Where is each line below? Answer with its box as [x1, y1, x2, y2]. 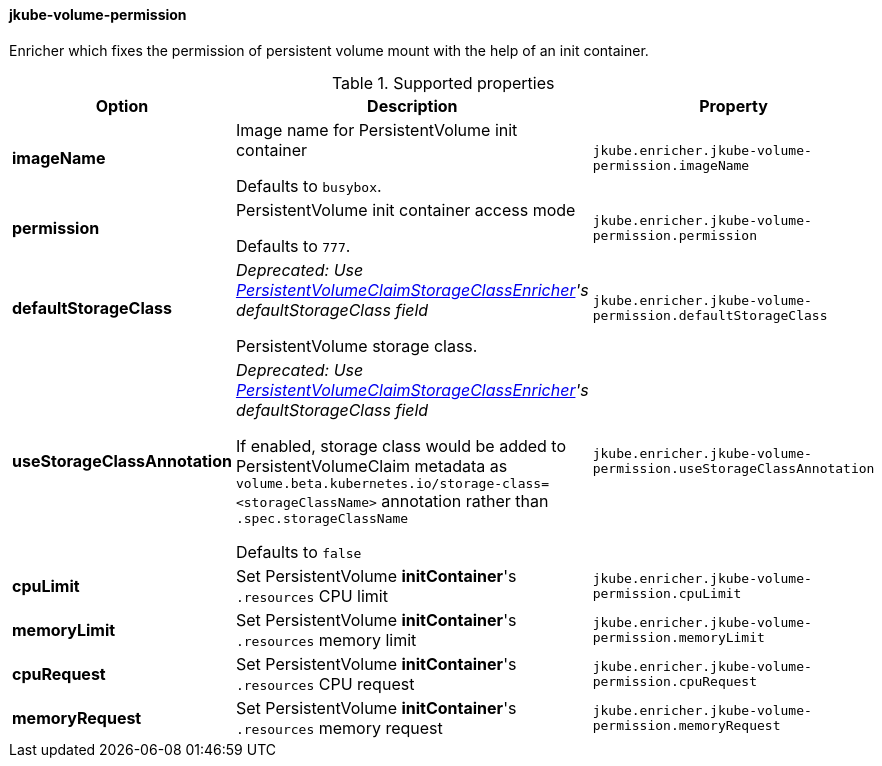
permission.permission [592, 227, 758, 243]
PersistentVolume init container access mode [235, 199, 576, 220]
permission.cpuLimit [592, 585, 742, 601]
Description [367, 95, 458, 116]
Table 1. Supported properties [331, 72, 555, 93]
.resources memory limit [235, 629, 417, 650]
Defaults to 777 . [235, 235, 351, 256]
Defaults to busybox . [235, 175, 382, 196]
